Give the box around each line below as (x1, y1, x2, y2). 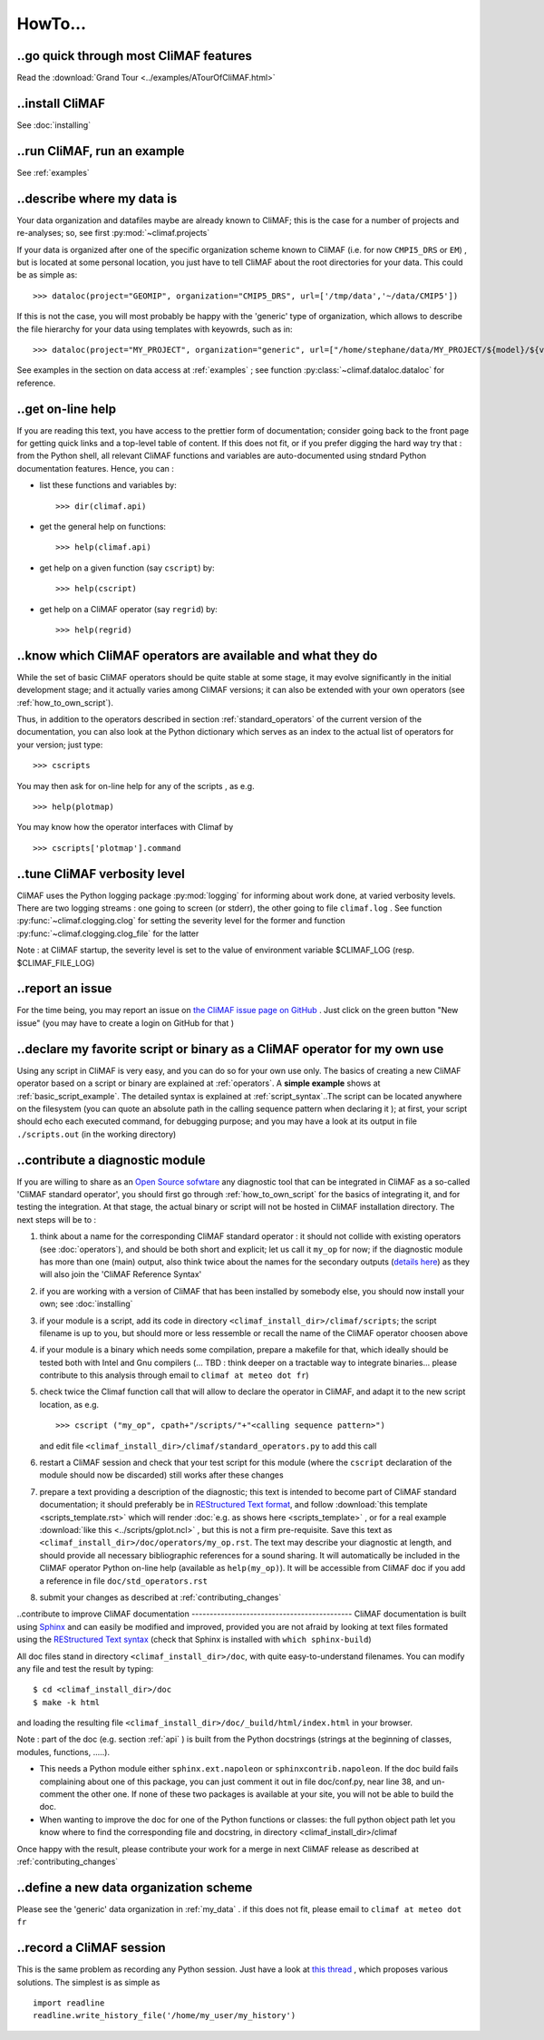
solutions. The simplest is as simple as (16, 1977, 160, 1987)
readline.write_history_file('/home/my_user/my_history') (33, 2010, 296, 2021)
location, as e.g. (39, 1399, 100, 1410)
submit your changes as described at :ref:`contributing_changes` (39, 1592, 282, 1603)
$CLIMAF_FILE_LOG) (16, 957, 95, 968)
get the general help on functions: (39, 521, 167, 532)
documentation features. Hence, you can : (16, 463, 174, 473)
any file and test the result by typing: (16, 1663, 154, 1674)
